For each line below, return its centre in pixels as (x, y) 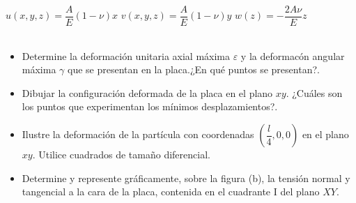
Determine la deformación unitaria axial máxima (126, 55)
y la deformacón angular (293, 55)
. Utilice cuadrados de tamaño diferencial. (121, 155)
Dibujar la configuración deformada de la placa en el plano (147, 92)
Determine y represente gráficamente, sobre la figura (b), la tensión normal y (186, 178)
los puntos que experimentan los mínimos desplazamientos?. (150, 106)
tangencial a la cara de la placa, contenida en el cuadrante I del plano (171, 191)
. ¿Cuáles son (314, 92)
